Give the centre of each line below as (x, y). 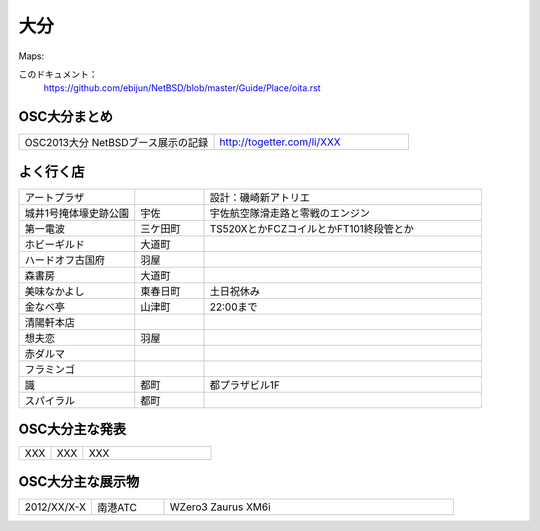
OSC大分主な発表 (72, 429)
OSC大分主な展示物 (79, 481)
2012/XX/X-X (55, 507)
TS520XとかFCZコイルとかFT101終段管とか (312, 228)
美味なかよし (54, 291)
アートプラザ (54, 197)
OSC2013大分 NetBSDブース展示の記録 (116, 143)
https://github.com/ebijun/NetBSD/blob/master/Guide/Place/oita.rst (182, 88)
